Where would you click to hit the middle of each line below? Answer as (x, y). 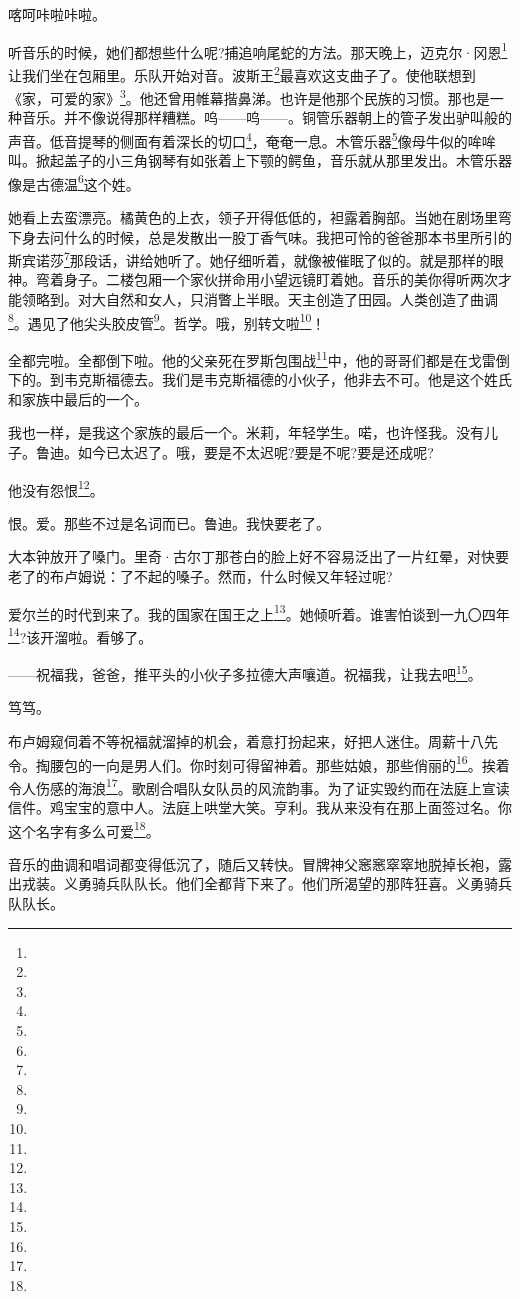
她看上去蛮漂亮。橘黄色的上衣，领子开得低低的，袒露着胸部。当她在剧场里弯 (260, 217)
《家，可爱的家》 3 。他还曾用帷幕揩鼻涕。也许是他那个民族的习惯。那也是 (249, 96)
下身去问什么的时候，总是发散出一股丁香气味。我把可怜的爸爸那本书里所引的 (260, 236)
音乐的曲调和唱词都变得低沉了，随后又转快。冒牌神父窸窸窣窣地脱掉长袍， (253, 863)
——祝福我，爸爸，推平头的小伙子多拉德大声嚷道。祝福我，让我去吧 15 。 (245, 672)
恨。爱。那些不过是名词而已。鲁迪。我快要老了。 (169, 522)
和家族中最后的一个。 (78, 398)
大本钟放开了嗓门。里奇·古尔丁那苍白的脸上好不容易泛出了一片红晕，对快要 (258, 556)
